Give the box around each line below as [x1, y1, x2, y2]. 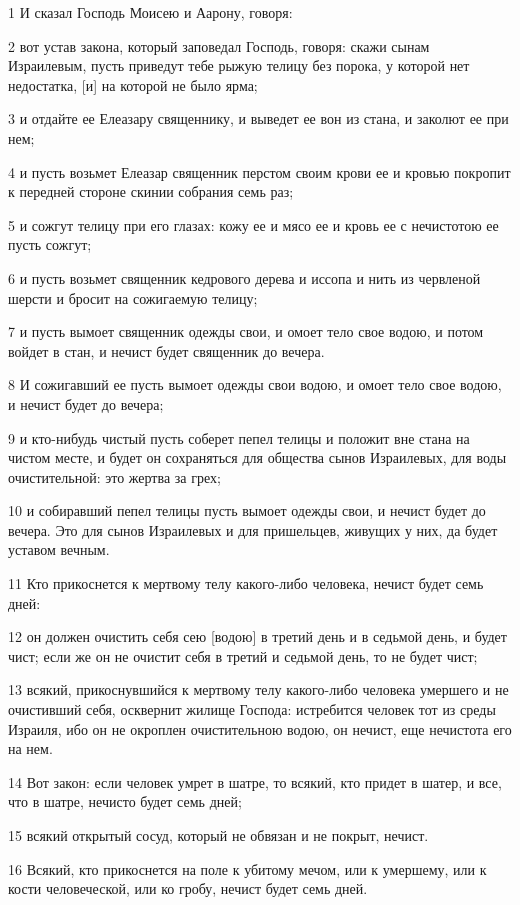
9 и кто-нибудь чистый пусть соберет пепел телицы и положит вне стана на [8, 427, 470, 448]
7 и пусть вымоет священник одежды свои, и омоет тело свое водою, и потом [8, 321, 484, 342]
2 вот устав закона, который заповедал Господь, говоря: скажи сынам [8, 35, 430, 56]
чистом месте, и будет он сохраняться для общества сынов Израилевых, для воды [8, 447, 507, 468]
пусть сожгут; [8, 234, 92, 255]
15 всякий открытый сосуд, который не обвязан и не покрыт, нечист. [8, 825, 429, 845]
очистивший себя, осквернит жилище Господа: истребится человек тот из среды [8, 699, 496, 720]
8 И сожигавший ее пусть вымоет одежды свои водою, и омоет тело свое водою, [8, 374, 502, 395]
